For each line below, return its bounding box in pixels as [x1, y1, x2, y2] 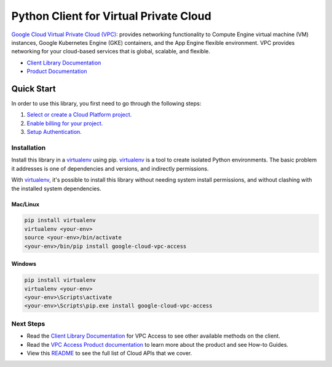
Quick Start [11, 83, 56, 94]
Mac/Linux [11, 200, 40, 208]
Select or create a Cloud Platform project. [26, 111, 132, 118]
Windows [11, 260, 36, 268]
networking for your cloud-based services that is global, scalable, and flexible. [11, 48, 210, 55]
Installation [11, 143, 46, 152]
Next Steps [11, 319, 45, 328]
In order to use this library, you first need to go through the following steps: [11, 100, 202, 107]
